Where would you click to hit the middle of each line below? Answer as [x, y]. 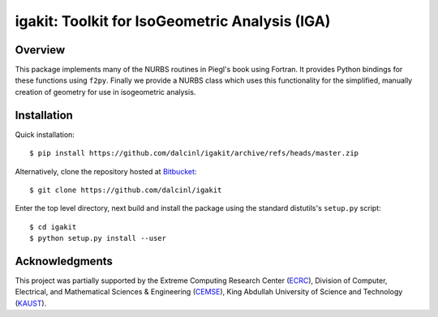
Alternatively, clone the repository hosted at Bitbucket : [106, 171]
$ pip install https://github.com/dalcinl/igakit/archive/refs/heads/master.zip [194, 153]
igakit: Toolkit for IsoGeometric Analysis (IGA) [173, 21]
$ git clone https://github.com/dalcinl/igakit [126, 190]
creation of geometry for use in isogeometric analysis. [105, 92]
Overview [40, 50]
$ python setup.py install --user [98, 238]
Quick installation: [45, 135]
